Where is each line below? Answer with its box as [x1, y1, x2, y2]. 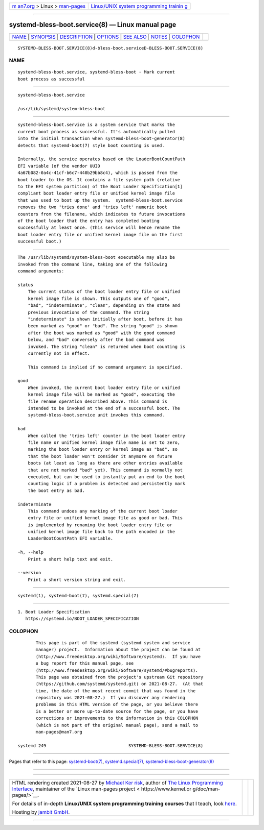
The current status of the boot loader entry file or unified [27, 289, 180, 294]
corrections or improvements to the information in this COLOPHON [36, 715, 198, 721]
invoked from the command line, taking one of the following [18, 261, 167, 267]
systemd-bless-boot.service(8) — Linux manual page [9, 21, 176, 29]
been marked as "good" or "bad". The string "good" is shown [27, 323, 178, 329]
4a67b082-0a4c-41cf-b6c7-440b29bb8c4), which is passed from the [18, 170, 178, 176]
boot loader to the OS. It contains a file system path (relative [18, 177, 180, 182]
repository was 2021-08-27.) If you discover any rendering [36, 695, 185, 701]
